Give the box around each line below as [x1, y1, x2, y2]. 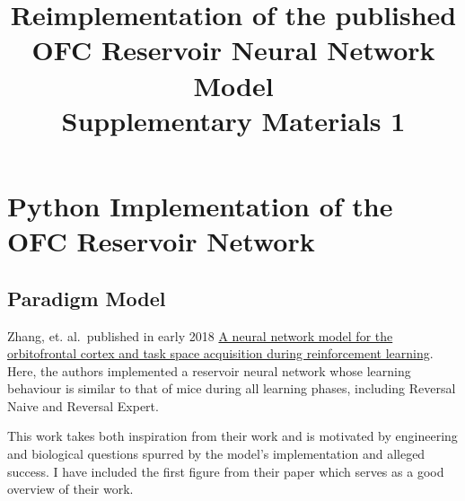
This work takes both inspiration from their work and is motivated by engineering [7, 426, 458, 445]
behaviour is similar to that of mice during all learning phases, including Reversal [7, 379, 456, 398]
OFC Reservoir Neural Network [31, 31, 435, 68]
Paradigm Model [7, 284, 166, 312]
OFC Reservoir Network [7, 223, 315, 259]
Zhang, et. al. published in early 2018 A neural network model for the [7, 326, 393, 345]
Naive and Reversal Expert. [7, 396, 159, 415]
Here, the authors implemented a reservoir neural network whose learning [7, 361, 411, 380]
